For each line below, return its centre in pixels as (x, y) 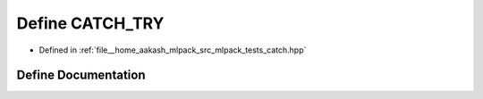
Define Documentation (81, 75)
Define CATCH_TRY (90, 23)
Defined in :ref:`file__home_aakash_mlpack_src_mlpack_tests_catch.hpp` (173, 50)
